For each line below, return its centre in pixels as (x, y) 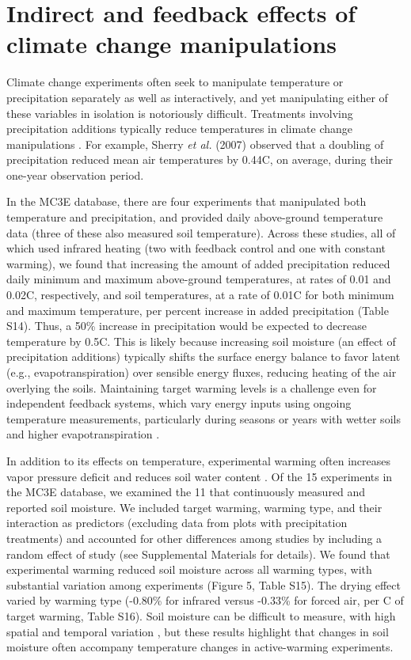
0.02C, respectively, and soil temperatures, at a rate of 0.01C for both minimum (200, 295)
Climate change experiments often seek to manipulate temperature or (175, 82)
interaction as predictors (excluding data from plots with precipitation (177, 523)
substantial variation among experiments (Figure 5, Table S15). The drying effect (204, 584)
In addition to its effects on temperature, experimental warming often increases (199, 460)
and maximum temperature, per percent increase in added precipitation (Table (198, 310)
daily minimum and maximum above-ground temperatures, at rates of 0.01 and (199, 279)
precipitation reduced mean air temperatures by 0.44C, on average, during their (200, 159)
